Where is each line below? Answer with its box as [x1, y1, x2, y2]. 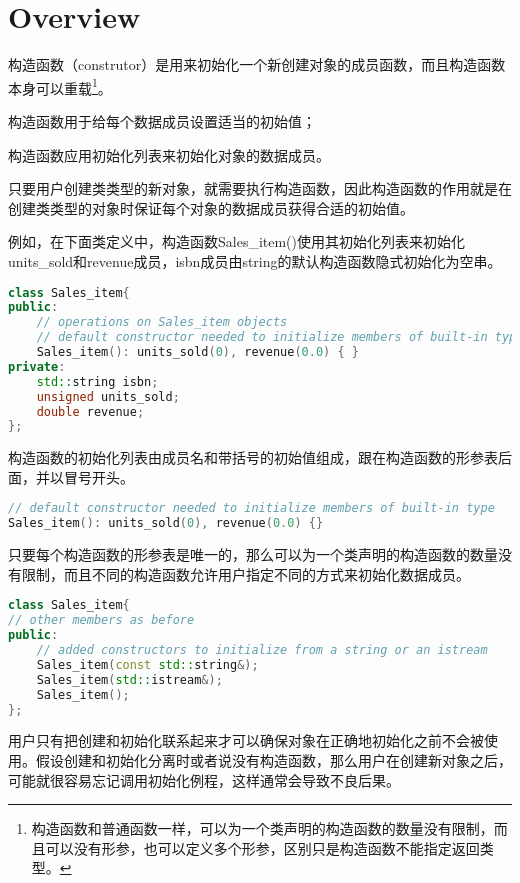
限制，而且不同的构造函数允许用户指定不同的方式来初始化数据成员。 [21, 563, 470, 584]
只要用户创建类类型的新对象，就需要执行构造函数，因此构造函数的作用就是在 [8, 178, 512, 199]
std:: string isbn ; [36, 374, 159, 389]
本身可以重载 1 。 [8, 74, 112, 98]
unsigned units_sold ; [36, 389, 180, 404]
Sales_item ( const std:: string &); [36, 657, 259, 672]
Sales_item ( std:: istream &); [36, 672, 223, 687]
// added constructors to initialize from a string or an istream [36, 643, 488, 658]
